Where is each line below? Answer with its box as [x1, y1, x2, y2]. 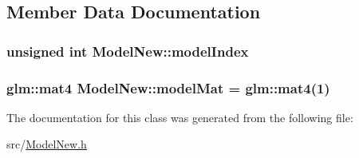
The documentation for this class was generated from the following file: [6, 109, 353, 125]
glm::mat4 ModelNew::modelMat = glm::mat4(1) [6, 77, 330, 97]
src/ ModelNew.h [6, 136, 87, 152]
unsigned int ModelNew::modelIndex [6, 41, 249, 61]
